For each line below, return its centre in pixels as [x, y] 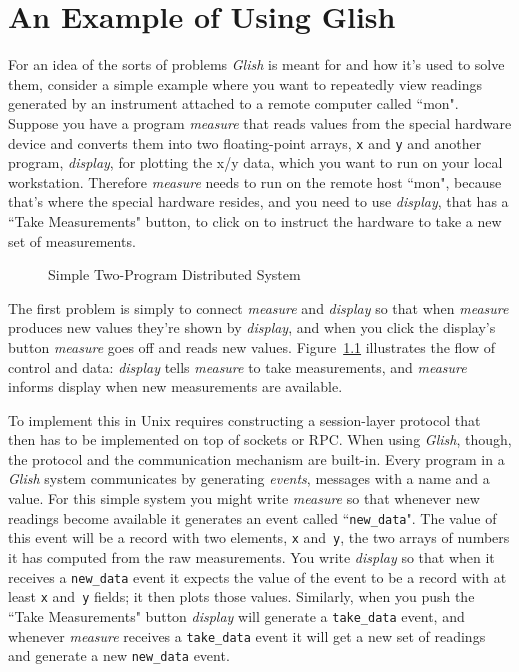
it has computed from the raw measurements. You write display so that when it [251, 556]
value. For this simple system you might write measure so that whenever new [244, 498]
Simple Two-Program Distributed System [174, 274]
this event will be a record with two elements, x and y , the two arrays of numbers [259, 537]
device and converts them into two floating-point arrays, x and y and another [245, 142]
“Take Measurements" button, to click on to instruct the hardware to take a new [255, 220]
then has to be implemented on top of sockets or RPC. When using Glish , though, [260, 439]
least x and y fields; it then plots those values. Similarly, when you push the [241, 596]
